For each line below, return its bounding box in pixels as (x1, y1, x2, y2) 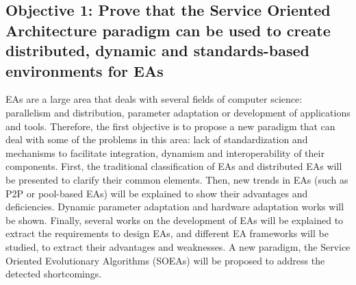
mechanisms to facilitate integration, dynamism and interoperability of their (5, 145, 325, 160)
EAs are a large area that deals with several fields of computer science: (5, 92, 303, 106)
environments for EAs (5, 60, 164, 81)
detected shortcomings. (5, 267, 102, 281)
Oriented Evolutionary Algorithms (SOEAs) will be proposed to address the (5, 253, 325, 267)
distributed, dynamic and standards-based (5, 40, 310, 61)
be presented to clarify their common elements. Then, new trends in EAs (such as (5, 172, 348, 186)
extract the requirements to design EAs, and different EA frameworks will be (5, 226, 329, 240)
